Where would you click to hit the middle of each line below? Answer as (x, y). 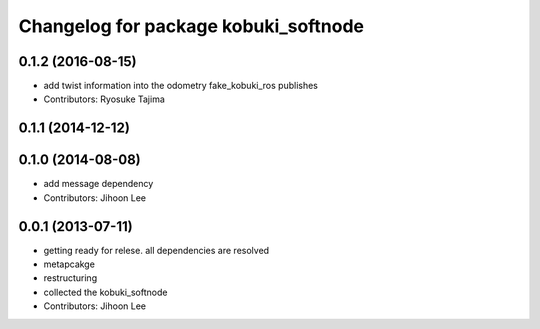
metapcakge (69, 264)
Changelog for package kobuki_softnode (191, 26)
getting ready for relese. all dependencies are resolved (156, 250)
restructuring (70, 278)
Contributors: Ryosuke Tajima (104, 99)
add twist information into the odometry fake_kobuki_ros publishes (181, 86)
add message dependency (98, 184)
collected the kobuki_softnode (105, 292)
